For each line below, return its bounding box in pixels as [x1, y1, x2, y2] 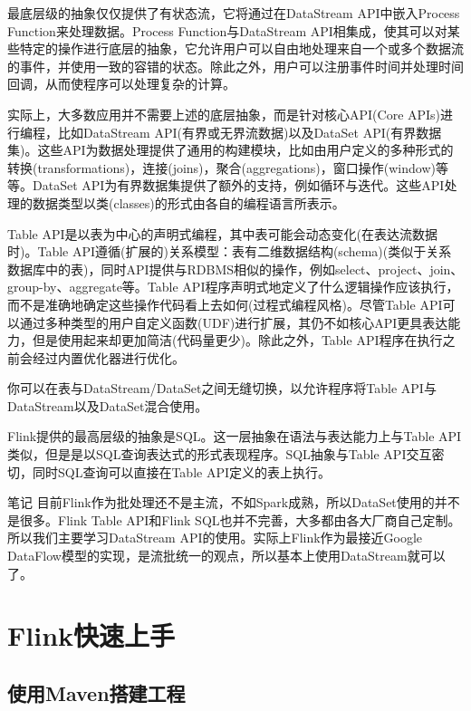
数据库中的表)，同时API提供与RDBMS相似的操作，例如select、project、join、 [7, 259, 464, 278]
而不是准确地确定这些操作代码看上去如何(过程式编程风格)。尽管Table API [7, 294, 443, 313]
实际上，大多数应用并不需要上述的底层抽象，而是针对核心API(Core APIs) [7, 104, 441, 123]
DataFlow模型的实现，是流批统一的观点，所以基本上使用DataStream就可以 [7, 546, 446, 565]
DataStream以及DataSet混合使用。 [7, 396, 208, 415]
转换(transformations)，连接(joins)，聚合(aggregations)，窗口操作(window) [7, 158, 436, 177]
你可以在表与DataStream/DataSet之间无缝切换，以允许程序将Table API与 [7, 379, 437, 398]
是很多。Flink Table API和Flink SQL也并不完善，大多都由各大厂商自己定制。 [7, 510, 461, 529]
